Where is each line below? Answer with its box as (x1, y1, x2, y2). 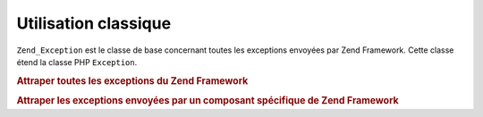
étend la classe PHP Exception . (16, 56, 138, 67)
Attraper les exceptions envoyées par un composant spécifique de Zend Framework (16, 94, 399, 106)
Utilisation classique (16, 13, 172, 33)
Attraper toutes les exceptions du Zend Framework (16, 74, 249, 87)
